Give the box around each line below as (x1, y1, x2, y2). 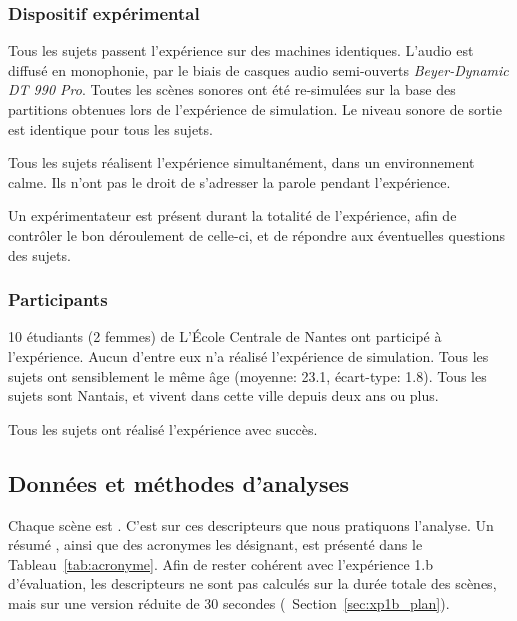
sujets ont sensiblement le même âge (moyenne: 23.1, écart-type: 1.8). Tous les (8, 365, 487, 386)
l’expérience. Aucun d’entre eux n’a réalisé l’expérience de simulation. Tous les (8, 345, 489, 366)
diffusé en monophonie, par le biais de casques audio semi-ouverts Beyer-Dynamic (8, 59, 509, 80)
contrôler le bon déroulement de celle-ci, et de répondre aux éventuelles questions (8, 224, 505, 245)
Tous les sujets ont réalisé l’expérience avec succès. (8, 418, 318, 439)
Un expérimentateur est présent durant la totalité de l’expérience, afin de (8, 205, 457, 226)
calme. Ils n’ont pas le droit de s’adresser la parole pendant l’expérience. (8, 171, 451, 192)
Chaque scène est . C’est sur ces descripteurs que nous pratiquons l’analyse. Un (8, 514, 494, 535)
